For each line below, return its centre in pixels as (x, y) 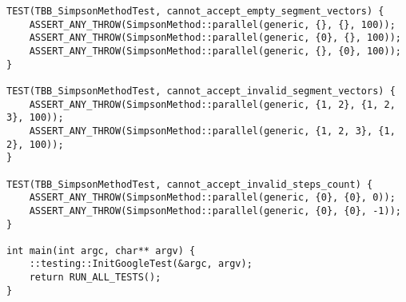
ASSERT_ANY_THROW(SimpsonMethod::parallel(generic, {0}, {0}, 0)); (212, 198)
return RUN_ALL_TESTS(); (95, 278)
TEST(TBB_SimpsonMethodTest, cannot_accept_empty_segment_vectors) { (195, 11)
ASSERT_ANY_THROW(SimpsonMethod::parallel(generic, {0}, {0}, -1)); (215, 211)
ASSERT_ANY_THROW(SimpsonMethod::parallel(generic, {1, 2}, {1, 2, (212, 104)
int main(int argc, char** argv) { (101, 250)
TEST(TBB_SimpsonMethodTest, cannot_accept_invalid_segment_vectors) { (201, 91)
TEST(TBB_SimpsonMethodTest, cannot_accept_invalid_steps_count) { (190, 184)
